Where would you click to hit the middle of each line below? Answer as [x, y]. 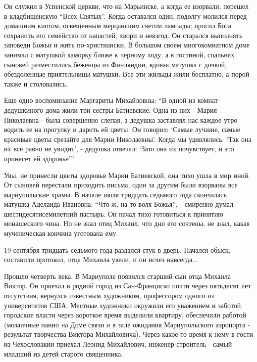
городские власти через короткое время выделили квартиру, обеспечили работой [125, 315]
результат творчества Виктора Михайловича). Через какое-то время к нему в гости [129, 334]
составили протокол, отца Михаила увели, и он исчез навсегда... [101, 259]
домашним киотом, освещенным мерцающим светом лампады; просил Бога [118, 25]
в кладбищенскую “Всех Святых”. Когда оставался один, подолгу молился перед [126, 16]
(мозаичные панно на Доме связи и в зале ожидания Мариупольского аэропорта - [127, 324]
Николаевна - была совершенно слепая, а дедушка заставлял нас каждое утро [121, 119]
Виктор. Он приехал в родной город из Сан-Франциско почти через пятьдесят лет [128, 286]
